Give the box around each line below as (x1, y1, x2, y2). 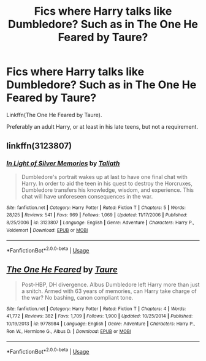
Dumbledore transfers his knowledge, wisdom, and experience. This (21, 186, 194, 194)
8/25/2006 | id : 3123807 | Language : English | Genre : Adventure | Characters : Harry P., (6, 219, 194, 226)
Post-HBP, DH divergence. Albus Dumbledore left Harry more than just (21, 281, 200, 288)
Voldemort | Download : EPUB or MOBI (6, 227, 88, 234)
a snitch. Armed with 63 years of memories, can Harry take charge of (21, 287, 197, 295)
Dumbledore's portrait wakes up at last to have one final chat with (21, 173, 188, 180)
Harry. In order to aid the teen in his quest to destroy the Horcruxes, (21, 180, 193, 187)
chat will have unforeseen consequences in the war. (21, 192, 153, 200)
